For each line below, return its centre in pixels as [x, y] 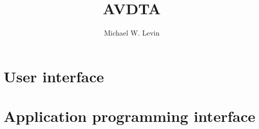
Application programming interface [129, 116]
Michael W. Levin [132, 33]
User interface [54, 76]
